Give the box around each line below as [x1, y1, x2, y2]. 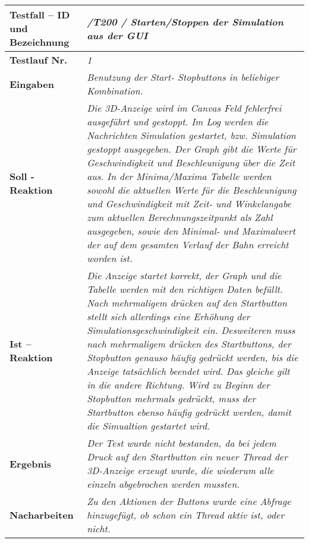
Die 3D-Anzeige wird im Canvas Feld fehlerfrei [87, 101, 282, 115]
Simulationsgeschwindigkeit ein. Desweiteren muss [87, 323, 295, 337]
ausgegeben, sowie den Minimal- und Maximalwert [87, 224, 295, 238]
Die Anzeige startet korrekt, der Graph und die [87, 269, 282, 282]
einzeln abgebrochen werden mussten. [87, 477, 240, 491]
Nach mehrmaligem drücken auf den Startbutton [87, 296, 287, 310]
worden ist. [87, 251, 133, 265]
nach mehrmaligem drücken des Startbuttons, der [87, 337, 291, 351]
